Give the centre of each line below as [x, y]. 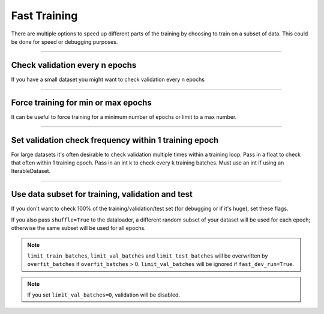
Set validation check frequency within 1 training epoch [115, 140]
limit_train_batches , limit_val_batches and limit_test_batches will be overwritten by [148, 256]
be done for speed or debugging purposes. [64, 41]
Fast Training [44, 16]
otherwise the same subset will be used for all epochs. [79, 228]
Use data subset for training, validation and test [102, 194]
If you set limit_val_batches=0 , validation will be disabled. [103, 295]
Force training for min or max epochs [82, 102]
